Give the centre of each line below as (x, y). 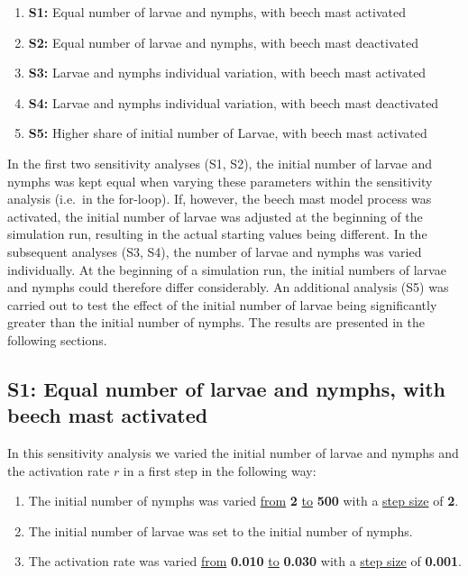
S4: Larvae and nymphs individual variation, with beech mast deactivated (234, 102)
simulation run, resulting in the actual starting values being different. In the (217, 234)
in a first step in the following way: (220, 470)
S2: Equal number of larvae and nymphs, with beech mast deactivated (223, 42)
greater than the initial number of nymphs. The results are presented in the (216, 322)
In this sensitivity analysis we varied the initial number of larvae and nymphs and (233, 453)
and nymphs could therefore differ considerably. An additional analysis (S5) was (228, 287)
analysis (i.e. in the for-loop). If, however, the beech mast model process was (220, 199)
